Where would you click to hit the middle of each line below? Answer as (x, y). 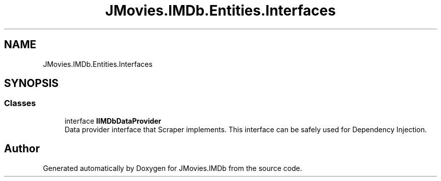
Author (22, 149)
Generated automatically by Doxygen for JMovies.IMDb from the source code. (173, 168)
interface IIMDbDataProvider (113, 121)
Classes (20, 103)
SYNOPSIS (31, 83)
